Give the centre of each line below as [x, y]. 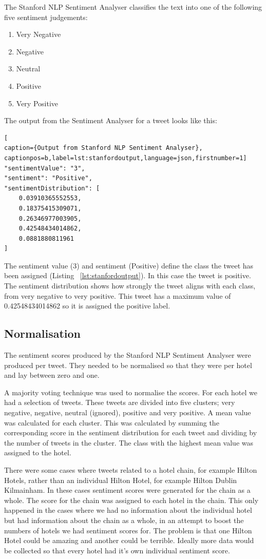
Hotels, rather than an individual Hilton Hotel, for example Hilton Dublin [121, 480]
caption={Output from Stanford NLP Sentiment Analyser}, [103, 148]
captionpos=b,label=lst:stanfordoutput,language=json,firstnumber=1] [126, 158]
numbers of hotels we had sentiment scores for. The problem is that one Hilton [128, 530]
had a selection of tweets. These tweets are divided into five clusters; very [120, 402]
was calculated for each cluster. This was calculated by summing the [112, 422]
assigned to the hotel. [38, 452]
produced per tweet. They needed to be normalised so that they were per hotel [128, 365]
